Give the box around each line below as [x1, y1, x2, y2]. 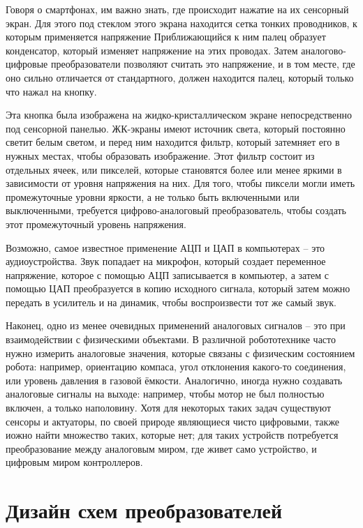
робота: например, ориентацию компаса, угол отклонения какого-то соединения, [6, 359, 346, 374]
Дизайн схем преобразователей [6, 496, 283, 525]
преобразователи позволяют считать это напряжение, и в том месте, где [50, 56, 355, 71]
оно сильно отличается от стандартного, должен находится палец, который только [6, 70, 354, 84]
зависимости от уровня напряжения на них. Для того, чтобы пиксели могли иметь [6, 176, 355, 190]
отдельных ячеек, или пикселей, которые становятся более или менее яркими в [6, 162, 342, 176]
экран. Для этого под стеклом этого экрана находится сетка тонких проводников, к [6, 15, 357, 30]
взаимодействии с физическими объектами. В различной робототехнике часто [6, 332, 336, 347]
